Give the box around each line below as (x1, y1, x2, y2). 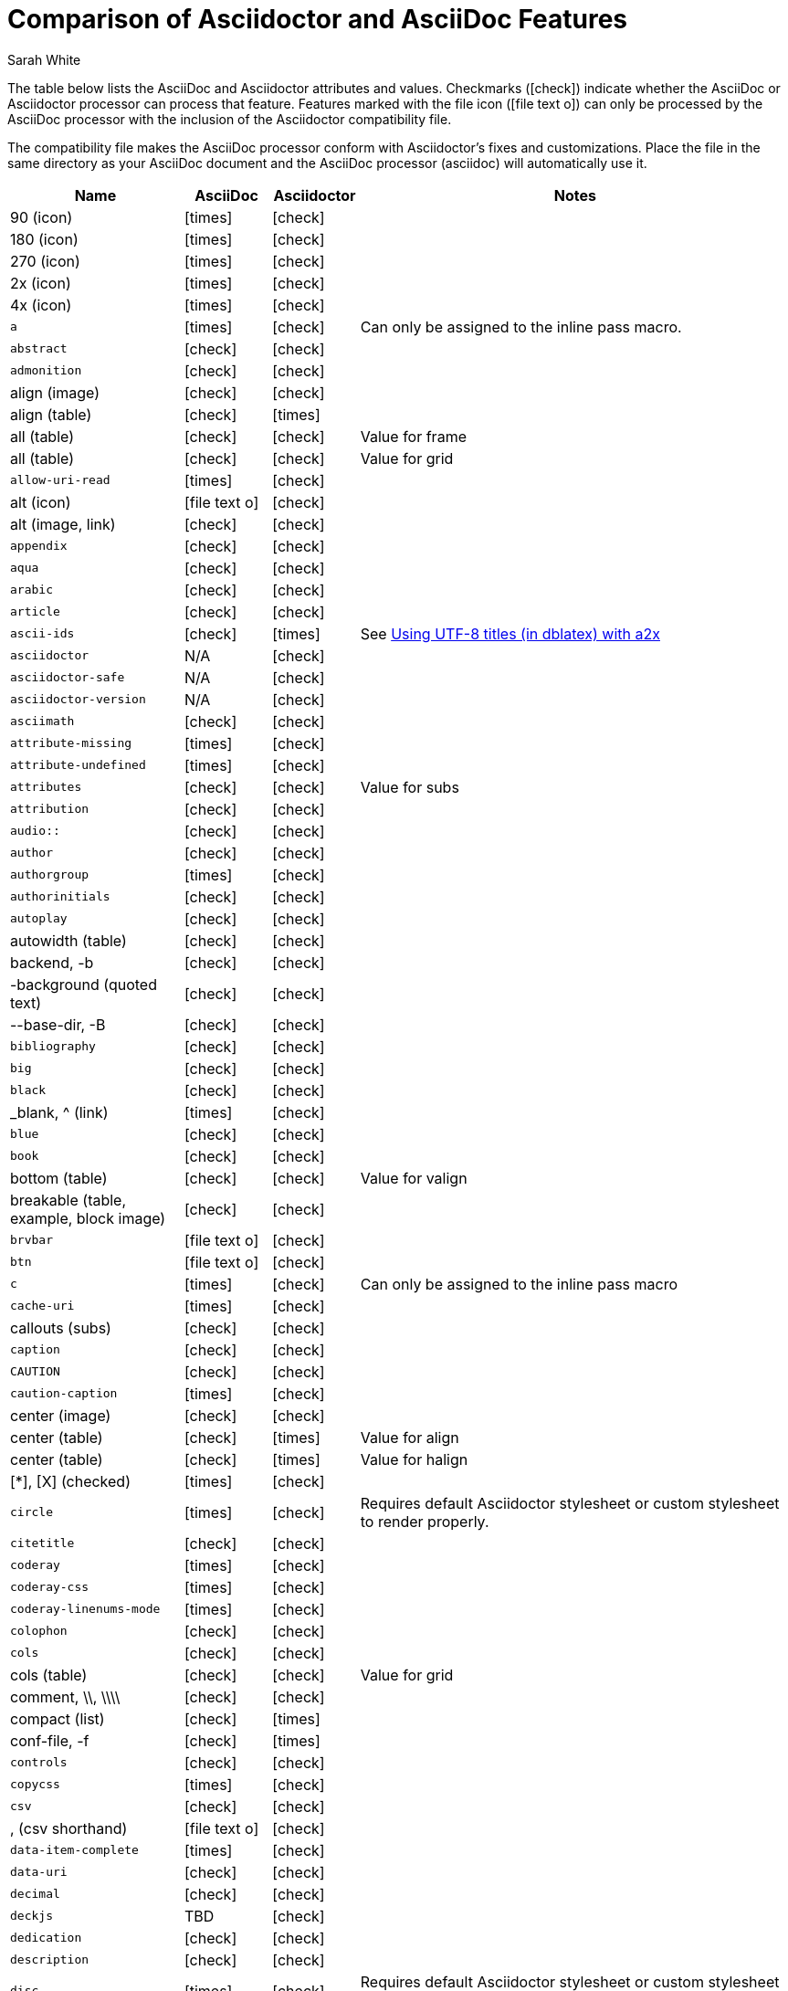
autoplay (10, 911, 68, 926)
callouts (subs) (10, 1318, 111, 1337)
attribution (10, 802, 89, 816)
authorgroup (10, 868, 89, 882)
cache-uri (10, 1299, 75, 1313)
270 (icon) (10, 251, 80, 270)
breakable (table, (10, 1190, 127, 1209)
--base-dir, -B (10, 1015, 106, 1034)
